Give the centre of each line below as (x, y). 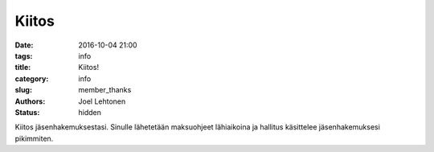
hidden (90, 112)
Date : (24, 45)
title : (23, 68)
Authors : (30, 101)
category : (32, 78)
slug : (23, 90)
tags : (24, 55)
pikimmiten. (34, 138)
